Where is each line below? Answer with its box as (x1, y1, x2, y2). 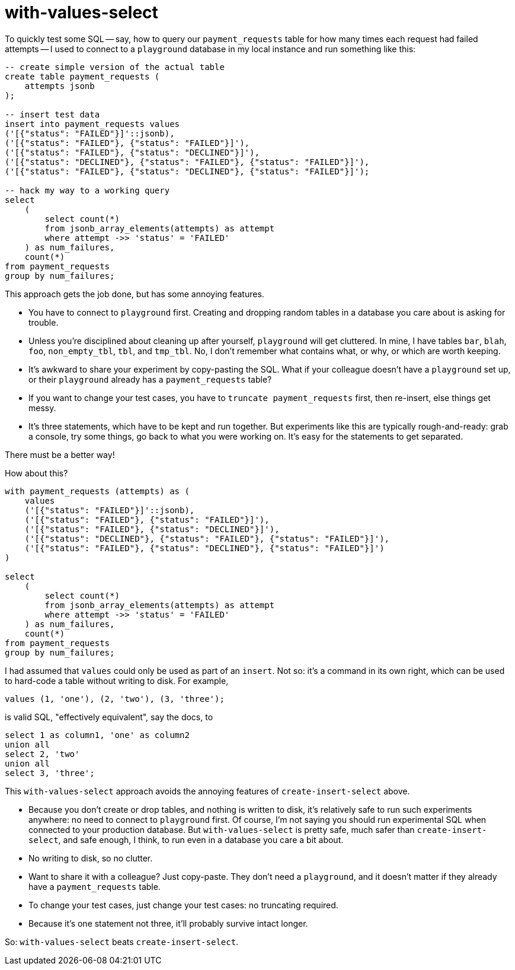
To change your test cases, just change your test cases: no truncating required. (28, 899, 338, 910)
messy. (28, 402, 56, 413)
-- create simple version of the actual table (5, 62, 225, 72)
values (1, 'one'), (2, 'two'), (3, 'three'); (5, 694, 225, 704)
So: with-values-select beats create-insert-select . (5, 936, 239, 947)
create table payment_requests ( (5, 71, 160, 81)
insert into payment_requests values (5, 119, 180, 129)
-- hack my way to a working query (5, 185, 170, 195)
